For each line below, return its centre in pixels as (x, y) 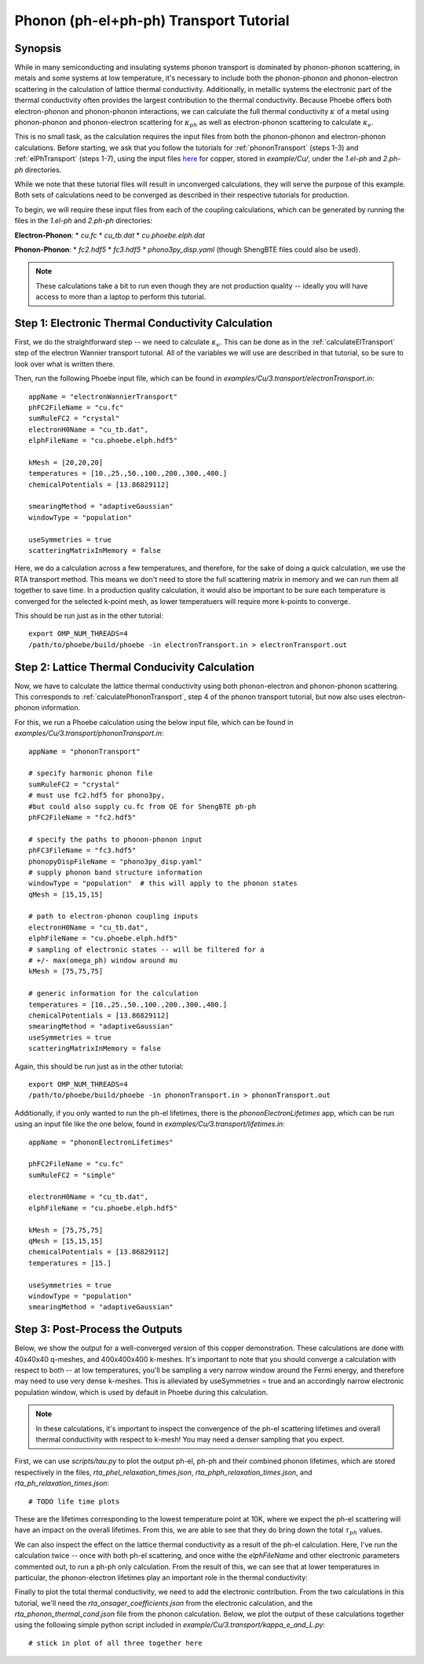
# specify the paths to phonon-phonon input (116, 839)
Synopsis (38, 48)
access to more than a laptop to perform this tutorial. (121, 297)
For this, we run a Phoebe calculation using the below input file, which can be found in (154, 722)
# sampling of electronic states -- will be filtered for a (146, 949)
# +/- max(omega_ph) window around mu (103, 961)
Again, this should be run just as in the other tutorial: (99, 1066)
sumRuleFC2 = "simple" (72, 1175)
